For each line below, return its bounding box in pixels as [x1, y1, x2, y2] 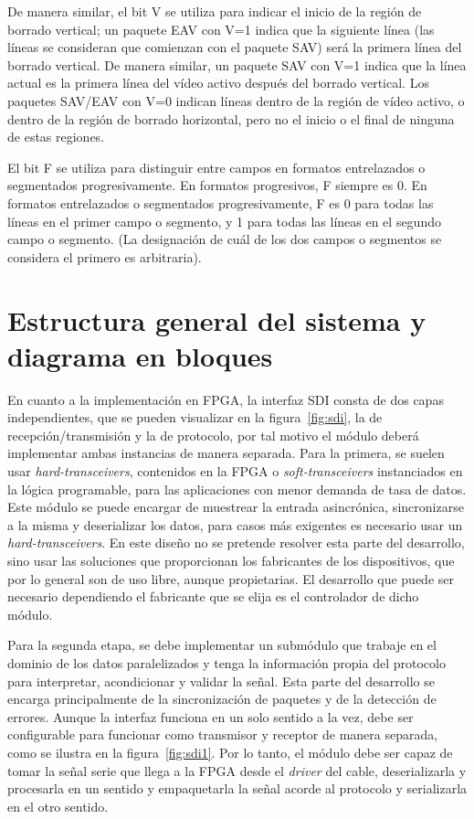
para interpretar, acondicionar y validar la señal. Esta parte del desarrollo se [7, 671, 435, 690]
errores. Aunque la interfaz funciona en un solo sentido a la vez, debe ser [7, 707, 414, 726]
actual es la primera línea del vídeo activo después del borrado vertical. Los [7, 73, 429, 92]
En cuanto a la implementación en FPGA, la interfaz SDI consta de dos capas [7, 389, 444, 409]
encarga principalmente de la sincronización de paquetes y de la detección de [7, 689, 437, 708]
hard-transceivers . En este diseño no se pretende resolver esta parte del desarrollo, [7, 533, 465, 552]
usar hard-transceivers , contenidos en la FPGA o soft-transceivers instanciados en [7, 462, 463, 480]
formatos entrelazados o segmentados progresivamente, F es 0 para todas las [7, 193, 434, 212]
